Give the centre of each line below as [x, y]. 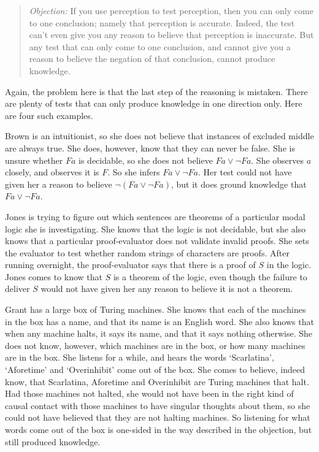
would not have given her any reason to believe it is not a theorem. [167, 289]
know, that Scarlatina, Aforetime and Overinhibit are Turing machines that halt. [157, 381]
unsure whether [34, 160]
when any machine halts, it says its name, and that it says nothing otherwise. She [159, 333]
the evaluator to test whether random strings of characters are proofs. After [147, 252]
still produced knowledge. [53, 441]
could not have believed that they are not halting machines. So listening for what [158, 417]
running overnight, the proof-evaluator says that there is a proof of [130, 265]
